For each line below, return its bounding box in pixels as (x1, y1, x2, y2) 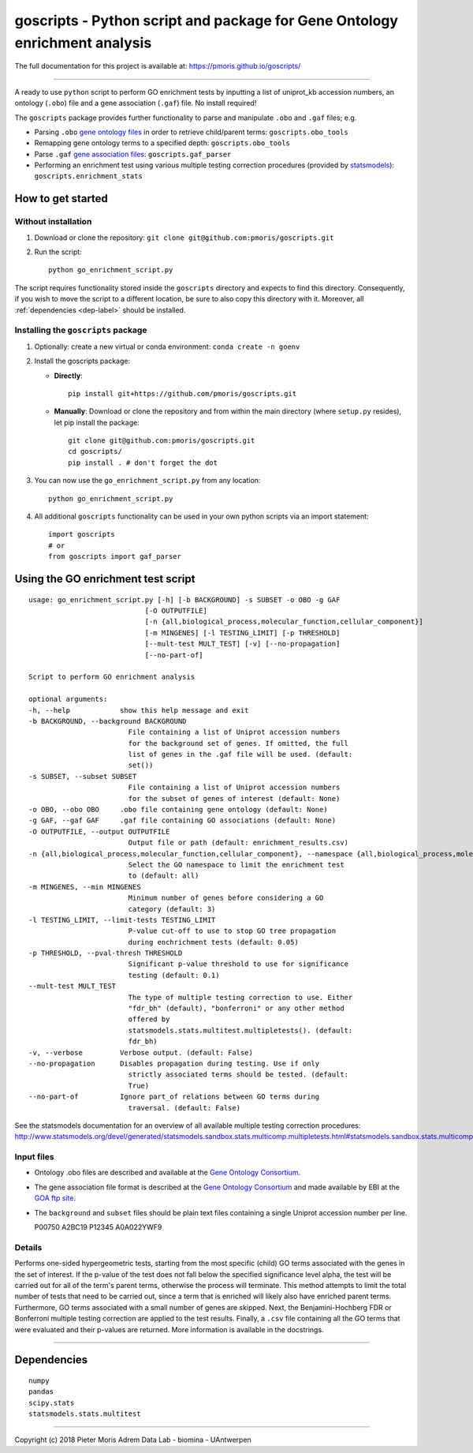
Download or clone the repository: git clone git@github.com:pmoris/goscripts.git (34, 233, 334, 242)
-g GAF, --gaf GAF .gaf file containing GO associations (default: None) (28, 816, 337, 825)
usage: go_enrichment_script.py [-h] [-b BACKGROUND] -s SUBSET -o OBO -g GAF (28, 595, 341, 604)
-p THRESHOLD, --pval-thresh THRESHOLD (28, 949, 183, 958)
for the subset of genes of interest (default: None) (128, 794, 341, 803)
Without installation (14, 216, 92, 227)
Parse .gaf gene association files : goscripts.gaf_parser (34, 149, 232, 159)
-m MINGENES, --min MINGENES (28, 882, 141, 891)
